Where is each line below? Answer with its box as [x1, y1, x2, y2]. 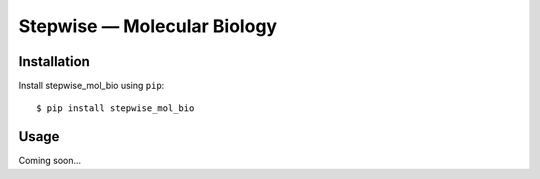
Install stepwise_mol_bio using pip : [18, 80, 165, 92]
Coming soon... [18, 155, 82, 167]
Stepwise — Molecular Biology [18, 15, 278, 37]
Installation [18, 53, 90, 70]
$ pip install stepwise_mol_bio [36, 103, 195, 114]
